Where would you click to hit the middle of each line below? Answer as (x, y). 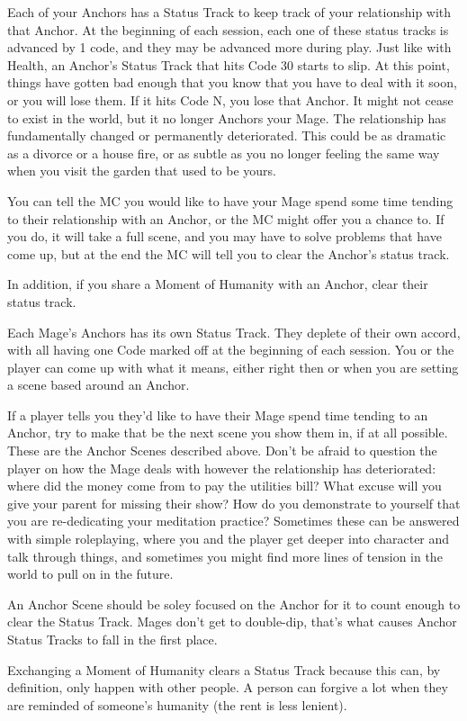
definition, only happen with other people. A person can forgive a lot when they (228, 687)
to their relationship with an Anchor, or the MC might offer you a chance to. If (226, 218)
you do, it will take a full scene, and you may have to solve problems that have (225, 236)
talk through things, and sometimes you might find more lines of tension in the (225, 556)
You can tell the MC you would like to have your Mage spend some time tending (230, 200)
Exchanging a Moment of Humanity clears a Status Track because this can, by (224, 669)
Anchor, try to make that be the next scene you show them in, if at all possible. (228, 433)
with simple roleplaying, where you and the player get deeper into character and (229, 539)
